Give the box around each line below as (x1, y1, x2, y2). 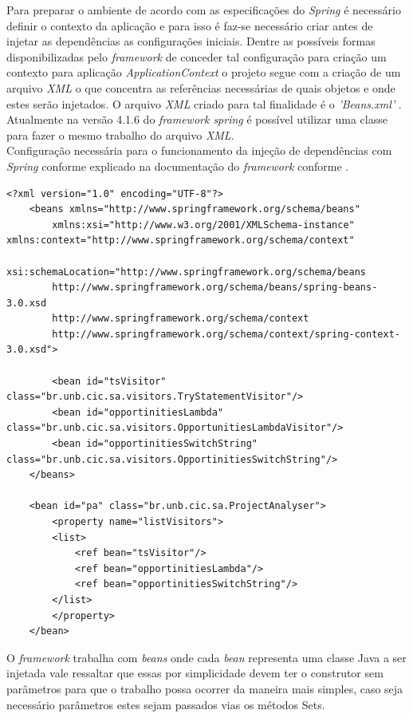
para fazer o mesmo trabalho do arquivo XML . (6, 126, 234, 143)
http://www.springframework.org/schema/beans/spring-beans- (52, 282, 378, 294)
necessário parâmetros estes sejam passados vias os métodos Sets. (6, 696, 325, 712)
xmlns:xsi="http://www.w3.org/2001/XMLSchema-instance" (52, 219, 355, 231)
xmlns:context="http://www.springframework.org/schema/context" (6, 235, 355, 247)
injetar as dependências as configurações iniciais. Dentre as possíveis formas (6, 33, 376, 49)
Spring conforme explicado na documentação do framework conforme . (6, 157, 349, 174)
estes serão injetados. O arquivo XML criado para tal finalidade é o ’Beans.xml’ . (6, 95, 402, 112)
